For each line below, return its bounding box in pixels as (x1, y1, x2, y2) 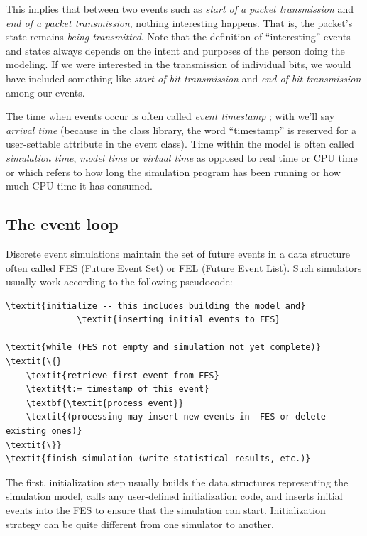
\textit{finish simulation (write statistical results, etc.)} (6, 454, 311, 464)
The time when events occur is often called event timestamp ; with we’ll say (6, 109, 335, 124)
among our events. (6, 84, 85, 99)
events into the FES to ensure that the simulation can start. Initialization (6, 503, 326, 518)
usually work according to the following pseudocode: (6, 274, 233, 289)
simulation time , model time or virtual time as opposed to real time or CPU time (6, 150, 358, 165)
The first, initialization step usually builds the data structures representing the (6, 474, 349, 489)
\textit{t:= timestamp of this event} (26, 384, 209, 395)
